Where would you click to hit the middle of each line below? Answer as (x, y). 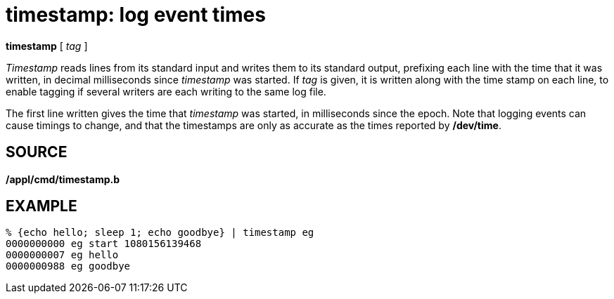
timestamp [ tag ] (47, 46)
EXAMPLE (41, 206)
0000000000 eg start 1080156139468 (104, 244)
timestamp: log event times (136, 15)
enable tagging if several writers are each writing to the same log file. (166, 91)
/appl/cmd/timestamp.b (63, 179)
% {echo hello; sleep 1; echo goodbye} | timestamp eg (160, 233)
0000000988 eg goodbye (68, 266)
